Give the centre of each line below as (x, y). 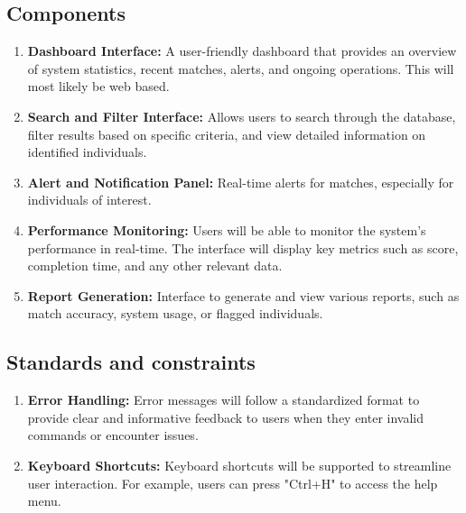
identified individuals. (87, 152)
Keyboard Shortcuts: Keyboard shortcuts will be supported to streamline (239, 465)
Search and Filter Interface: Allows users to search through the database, (242, 116)
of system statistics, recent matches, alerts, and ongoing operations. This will (241, 68)
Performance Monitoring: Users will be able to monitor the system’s (227, 229)
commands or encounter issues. (113, 435)
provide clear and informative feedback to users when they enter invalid (226, 417)
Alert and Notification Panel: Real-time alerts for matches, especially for (241, 182)
